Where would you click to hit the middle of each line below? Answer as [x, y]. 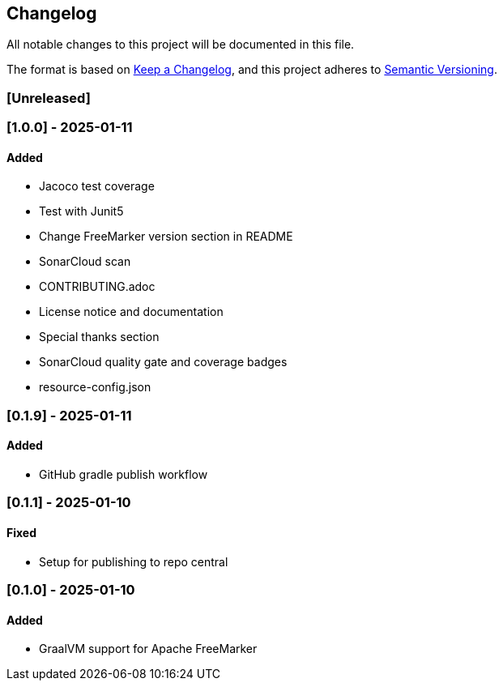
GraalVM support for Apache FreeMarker [148, 649]
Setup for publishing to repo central [134, 561]
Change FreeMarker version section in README [166, 237]
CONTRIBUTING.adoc [97, 287]
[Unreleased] [49, 98]
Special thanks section [99, 337]
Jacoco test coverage [97, 186]
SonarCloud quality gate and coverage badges [163, 362]
